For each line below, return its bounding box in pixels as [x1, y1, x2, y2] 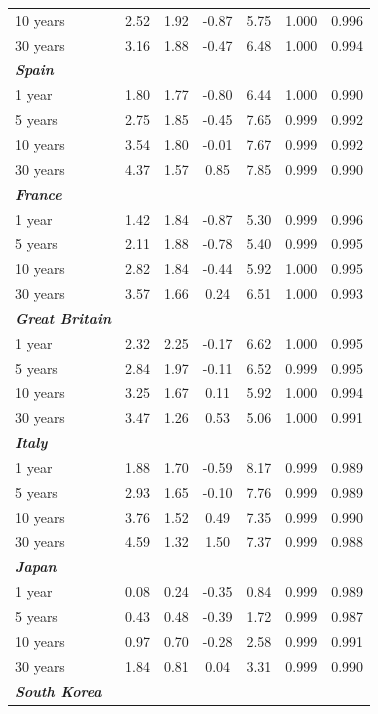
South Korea [15, 680, 102, 701]
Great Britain [15, 307, 112, 328]
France [15, 183, 62, 204]
